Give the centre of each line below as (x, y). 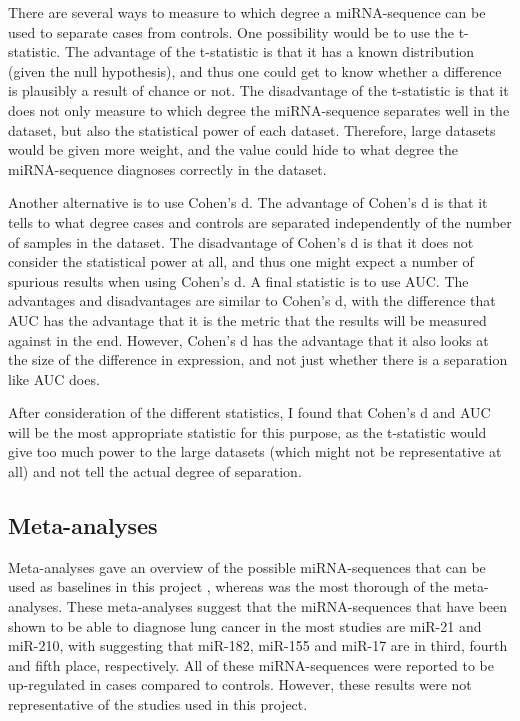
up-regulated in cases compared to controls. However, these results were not (240, 684)
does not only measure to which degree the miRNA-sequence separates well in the (259, 109)
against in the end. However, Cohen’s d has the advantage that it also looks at (248, 339)
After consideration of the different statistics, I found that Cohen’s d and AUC (249, 412)
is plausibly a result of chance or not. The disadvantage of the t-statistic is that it (258, 90)
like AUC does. (54, 378)
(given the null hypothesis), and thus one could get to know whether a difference (255, 70)
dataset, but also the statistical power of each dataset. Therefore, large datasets (252, 129)
